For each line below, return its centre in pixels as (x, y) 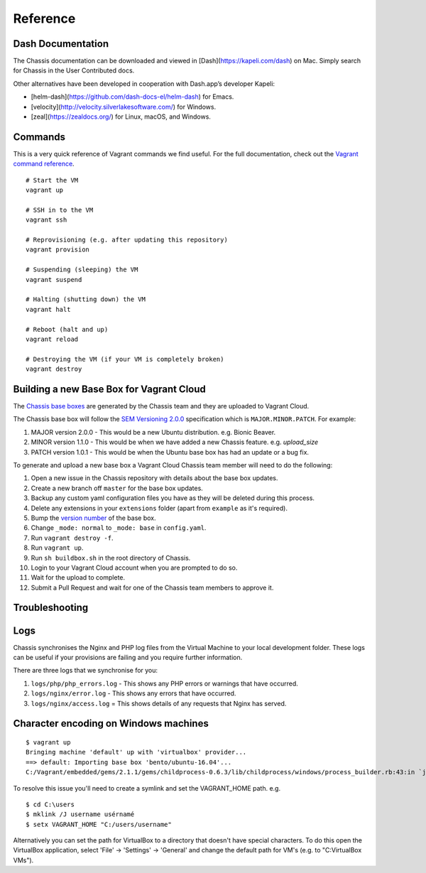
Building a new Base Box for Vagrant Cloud (109, 389)
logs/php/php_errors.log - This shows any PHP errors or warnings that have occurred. (164, 683)
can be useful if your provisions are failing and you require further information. (128, 657)
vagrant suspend (54, 280)
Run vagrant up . (57, 548)
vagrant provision (58, 250)
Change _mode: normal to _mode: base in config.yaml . (119, 528)
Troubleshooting (51, 608)
